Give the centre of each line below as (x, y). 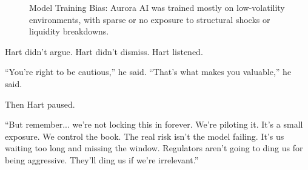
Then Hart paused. (40, 104)
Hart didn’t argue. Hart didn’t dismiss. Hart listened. (104, 51)
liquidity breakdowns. (69, 31)
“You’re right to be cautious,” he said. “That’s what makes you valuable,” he (148, 72)
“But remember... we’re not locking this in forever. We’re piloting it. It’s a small (154, 124)
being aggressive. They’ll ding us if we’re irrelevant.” (102, 159)
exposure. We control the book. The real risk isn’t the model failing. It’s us (145, 136)
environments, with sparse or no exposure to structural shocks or (150, 19)
